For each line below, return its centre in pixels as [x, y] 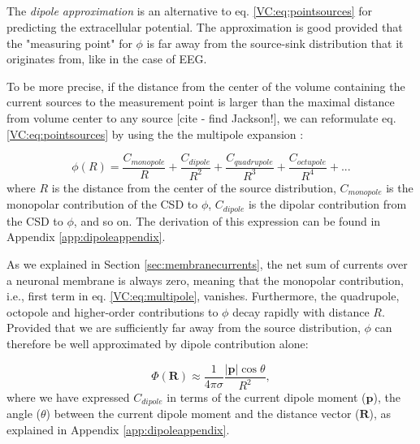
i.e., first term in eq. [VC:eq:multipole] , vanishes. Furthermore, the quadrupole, [203, 296]
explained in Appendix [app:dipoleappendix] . [118, 430]
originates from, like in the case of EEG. [107, 59]
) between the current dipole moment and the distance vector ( [203, 414]
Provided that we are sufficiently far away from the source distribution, [184, 328]
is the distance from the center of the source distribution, [194, 187]
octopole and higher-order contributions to [113, 311]
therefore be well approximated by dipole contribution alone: [158, 344]
